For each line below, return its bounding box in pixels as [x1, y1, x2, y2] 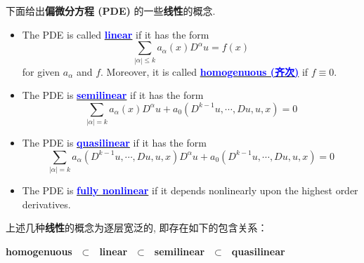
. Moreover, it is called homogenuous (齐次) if [100, 64, 308, 79]
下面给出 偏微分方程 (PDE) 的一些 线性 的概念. [6, 4, 216, 18]
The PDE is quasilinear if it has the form [22, 135, 207, 150]
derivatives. [22, 196, 71, 211]
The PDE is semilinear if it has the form [22, 88, 204, 102]
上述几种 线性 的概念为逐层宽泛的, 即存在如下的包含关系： [6, 220, 268, 235]
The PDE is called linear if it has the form [22, 27, 209, 41]
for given [22, 64, 60, 79]
